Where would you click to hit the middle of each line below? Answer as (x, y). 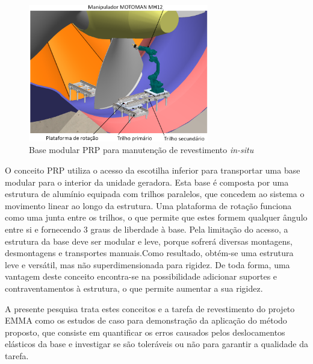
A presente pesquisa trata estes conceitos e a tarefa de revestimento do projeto (150, 308)
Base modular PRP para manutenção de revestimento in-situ (141, 150)
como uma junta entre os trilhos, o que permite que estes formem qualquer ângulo (156, 217)
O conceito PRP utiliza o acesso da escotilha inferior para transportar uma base (153, 170)
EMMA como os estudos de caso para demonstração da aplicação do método (146, 320)
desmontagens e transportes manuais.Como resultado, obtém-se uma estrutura (149, 253)
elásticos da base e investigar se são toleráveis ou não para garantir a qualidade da (156, 344)
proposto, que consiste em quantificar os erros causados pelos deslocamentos (145, 332)
